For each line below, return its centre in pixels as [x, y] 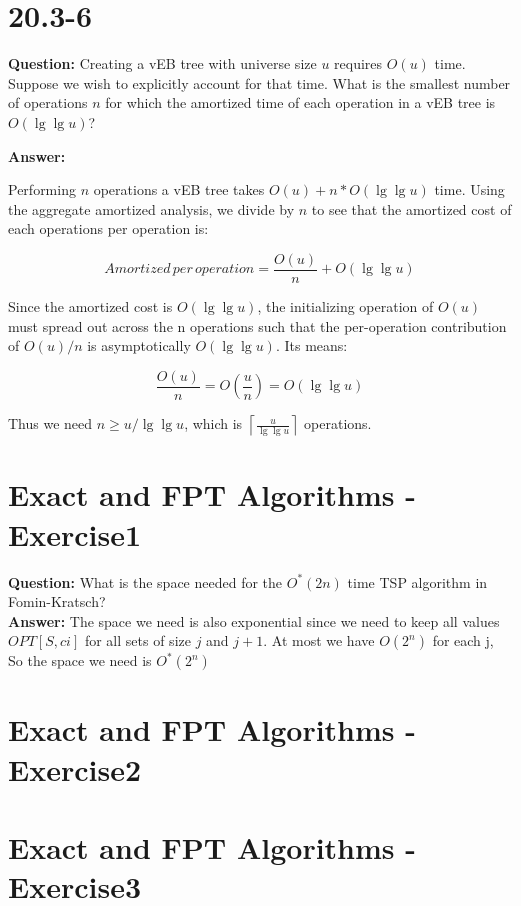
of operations [48, 102]
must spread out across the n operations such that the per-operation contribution [257, 325]
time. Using [469, 189]
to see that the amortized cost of [411, 208]
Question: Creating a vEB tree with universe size [162, 63]
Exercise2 [75, 768]
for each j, [463, 640]
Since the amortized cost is [90, 305]
